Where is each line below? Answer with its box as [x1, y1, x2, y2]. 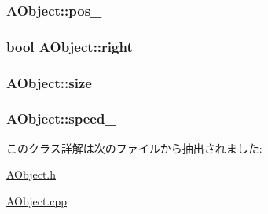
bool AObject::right [6, 36, 133, 56]
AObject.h [6, 166, 57, 183]
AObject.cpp [6, 192, 68, 208]
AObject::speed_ [6, 109, 116, 128]
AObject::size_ [6, 72, 104, 92]
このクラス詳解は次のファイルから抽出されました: [6, 139, 262, 156]
